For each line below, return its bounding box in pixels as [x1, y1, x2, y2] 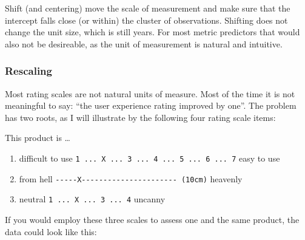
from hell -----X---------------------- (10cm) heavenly [19, 172, 243, 185]
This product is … [5, 131, 70, 144]
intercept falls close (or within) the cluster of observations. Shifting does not [5, 13, 288, 26]
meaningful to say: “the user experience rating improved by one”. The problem [5, 99, 297, 112]
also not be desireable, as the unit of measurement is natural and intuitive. [5, 37, 283, 50]
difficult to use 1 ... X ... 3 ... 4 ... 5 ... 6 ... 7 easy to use [19, 151, 280, 164]
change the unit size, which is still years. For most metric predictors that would [5, 26, 300, 38]
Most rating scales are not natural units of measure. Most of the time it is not [5, 87, 295, 100]
